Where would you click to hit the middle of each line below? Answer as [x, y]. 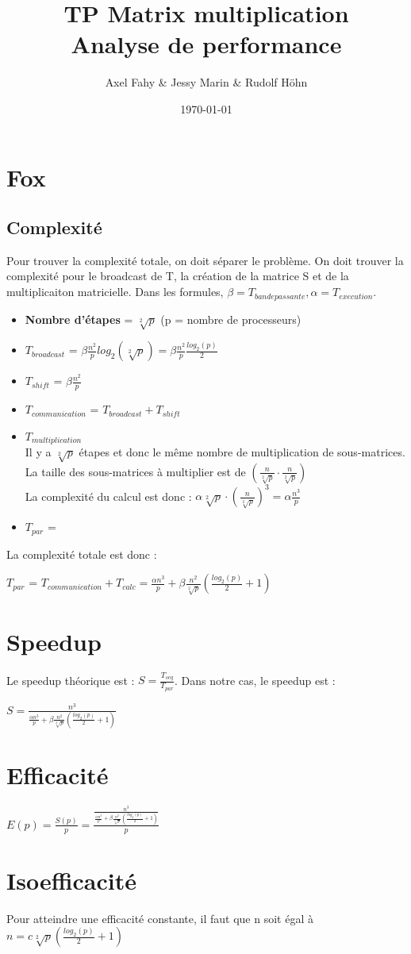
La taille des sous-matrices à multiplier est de [135, 471]
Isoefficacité [71, 880]
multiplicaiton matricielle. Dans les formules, [115, 292]
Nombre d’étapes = [79, 319]
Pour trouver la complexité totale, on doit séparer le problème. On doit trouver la [205, 260]
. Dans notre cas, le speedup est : [255, 680]
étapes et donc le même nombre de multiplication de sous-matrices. [242, 452]
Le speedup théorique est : [71, 680]
